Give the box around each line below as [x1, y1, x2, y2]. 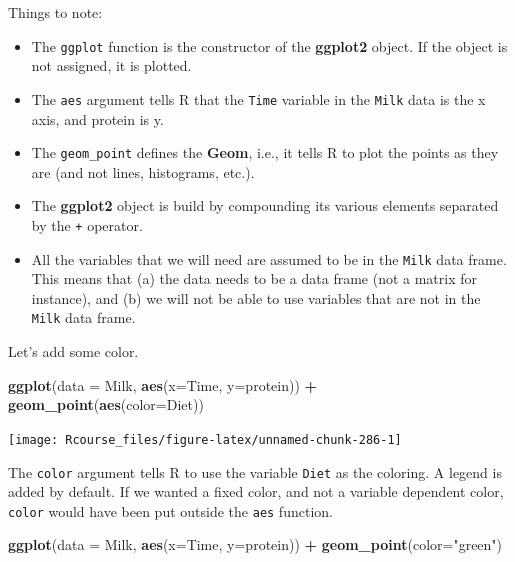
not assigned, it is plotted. [31, 55, 192, 76]
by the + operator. [31, 214, 143, 235]
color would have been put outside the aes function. [8, 500, 333, 521]
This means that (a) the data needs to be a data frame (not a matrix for [31, 268, 478, 289]
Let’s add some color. [8, 341, 139, 362]
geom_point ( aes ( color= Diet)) [8, 394, 204, 415]
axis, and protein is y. [31, 108, 164, 129]
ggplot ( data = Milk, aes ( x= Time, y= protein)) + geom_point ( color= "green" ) [8, 534, 503, 555]
